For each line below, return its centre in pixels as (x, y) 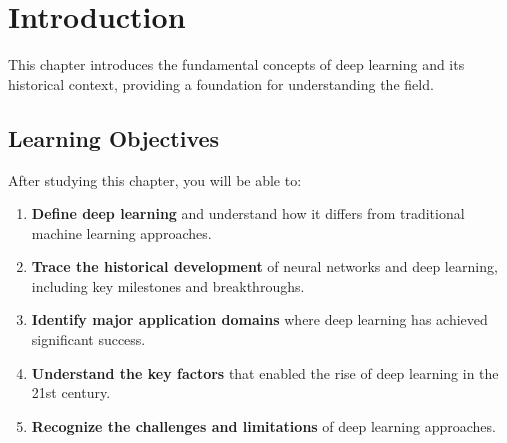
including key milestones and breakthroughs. (168, 285)
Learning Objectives (114, 137)
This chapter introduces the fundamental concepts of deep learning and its (236, 64)
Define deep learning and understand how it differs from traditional (248, 213)
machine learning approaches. (121, 232)
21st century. (71, 392)
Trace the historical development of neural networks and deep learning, (264, 266)
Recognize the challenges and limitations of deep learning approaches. (263, 425)
